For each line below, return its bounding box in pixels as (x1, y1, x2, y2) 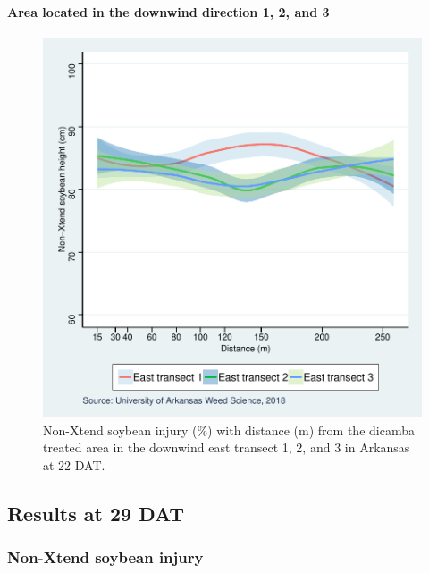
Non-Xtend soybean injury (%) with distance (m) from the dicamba (43, 420, 415, 439)
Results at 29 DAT (7, 499, 185, 527)
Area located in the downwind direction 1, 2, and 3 (7, 2, 330, 21)
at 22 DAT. (43, 455, 105, 474)
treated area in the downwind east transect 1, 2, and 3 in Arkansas (43, 438, 410, 457)
